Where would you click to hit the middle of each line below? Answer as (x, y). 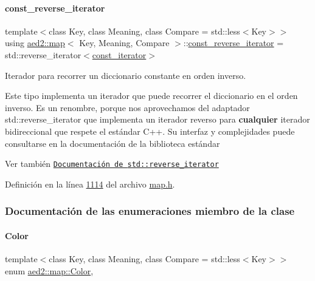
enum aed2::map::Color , (49, 270)
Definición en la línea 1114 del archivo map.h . (90, 184)
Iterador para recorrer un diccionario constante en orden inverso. (126, 75)
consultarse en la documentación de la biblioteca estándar (112, 143)
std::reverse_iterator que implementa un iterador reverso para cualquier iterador (157, 119)
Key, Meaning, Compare (124, 43)
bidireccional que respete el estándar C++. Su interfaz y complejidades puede (150, 131)
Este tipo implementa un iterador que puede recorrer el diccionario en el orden (151, 96)
